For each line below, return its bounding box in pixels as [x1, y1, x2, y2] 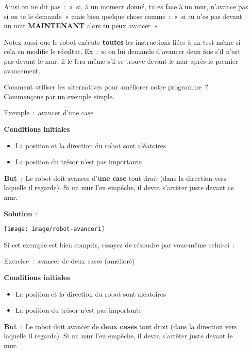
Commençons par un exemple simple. [4, 91, 115, 101]
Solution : [4, 208, 38, 218]
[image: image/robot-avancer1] [4, 226, 105, 233]
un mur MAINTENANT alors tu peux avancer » [4, 20, 158, 31]
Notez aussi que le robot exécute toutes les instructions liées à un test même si [4, 36, 241, 47]
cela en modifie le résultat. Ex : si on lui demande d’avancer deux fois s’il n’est [4, 46, 240, 56]
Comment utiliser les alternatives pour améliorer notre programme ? [4, 82, 208, 92]
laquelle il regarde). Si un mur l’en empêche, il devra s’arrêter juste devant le [4, 331, 233, 341]
